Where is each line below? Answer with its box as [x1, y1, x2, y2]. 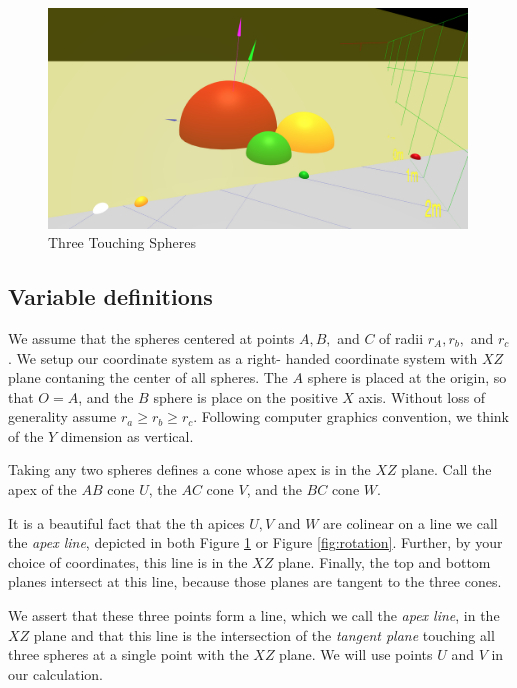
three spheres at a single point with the [8, 644, 249, 665]
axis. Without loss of [358, 386, 486, 407]
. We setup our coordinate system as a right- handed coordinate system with [8, 347, 478, 368]
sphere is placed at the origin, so [307, 367, 507, 388]
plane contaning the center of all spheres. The [8, 367, 288, 388]
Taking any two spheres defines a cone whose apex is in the [8, 459, 371, 480]
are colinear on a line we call [323, 512, 498, 533]
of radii [379, 327, 424, 348]
